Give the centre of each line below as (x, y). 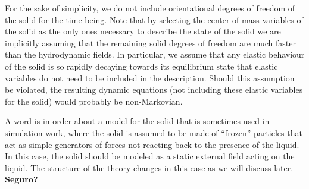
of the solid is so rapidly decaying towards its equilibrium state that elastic (141, 66)
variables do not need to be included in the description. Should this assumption (150, 78)
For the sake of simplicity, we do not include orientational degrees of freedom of (150, 8)
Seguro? (21, 179)
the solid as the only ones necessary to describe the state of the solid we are (143, 31)
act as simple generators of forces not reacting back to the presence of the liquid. (152, 144)
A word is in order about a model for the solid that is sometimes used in (137, 121)
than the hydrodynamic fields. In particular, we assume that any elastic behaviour (155, 54)
